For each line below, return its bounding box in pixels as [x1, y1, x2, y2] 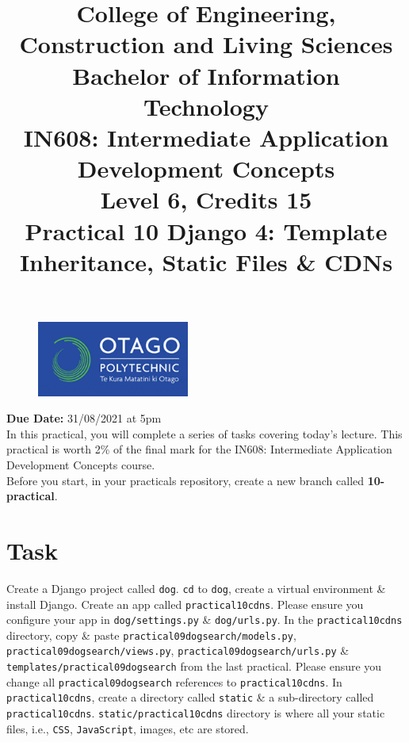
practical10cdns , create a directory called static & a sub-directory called [6, 689, 374, 706]
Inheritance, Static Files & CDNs [19, 245, 393, 277]
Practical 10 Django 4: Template [25, 214, 388, 247]
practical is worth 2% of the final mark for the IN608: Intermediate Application [6, 441, 392, 457]
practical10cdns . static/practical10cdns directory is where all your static [6, 705, 385, 721]
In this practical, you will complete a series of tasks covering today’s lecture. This [6, 425, 403, 442]
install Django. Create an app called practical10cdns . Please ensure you [6, 595, 364, 612]
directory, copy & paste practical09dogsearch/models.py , [6, 626, 296, 643]
